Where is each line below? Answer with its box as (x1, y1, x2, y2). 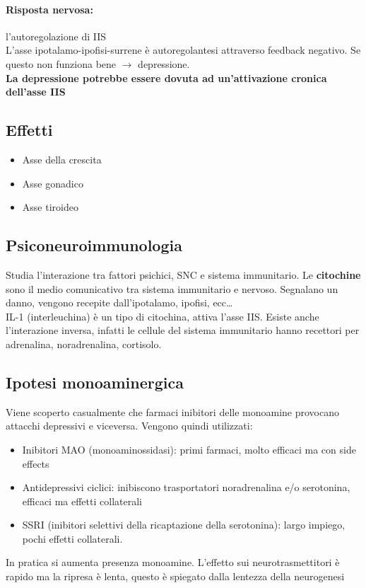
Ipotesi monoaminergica (6, 371, 184, 393)
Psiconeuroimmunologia (6, 234, 182, 256)
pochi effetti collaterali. (22, 531, 123, 546)
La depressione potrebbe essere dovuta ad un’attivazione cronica (6, 70, 327, 85)
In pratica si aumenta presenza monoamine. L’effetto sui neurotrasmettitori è (6, 555, 340, 570)
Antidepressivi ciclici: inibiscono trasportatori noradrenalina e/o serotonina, (22, 480, 350, 495)
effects (22, 456, 49, 471)
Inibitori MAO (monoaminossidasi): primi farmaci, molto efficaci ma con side (22, 442, 356, 456)
